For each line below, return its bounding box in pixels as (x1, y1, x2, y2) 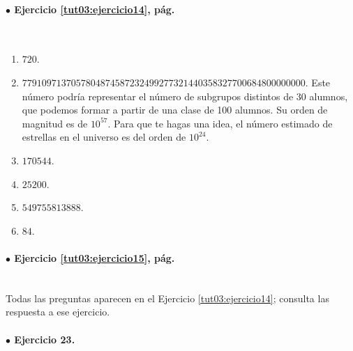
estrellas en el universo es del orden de (22, 130, 186, 144)
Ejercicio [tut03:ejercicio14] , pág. (14, 1, 175, 16)
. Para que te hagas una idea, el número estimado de (107, 116, 333, 130)
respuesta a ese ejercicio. (6, 304, 110, 319)
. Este (305, 75, 331, 89)
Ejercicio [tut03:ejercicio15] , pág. (14, 250, 175, 265)
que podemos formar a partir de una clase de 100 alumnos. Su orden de (22, 102, 328, 117)
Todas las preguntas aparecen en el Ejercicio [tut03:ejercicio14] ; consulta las (6, 290, 329, 305)
